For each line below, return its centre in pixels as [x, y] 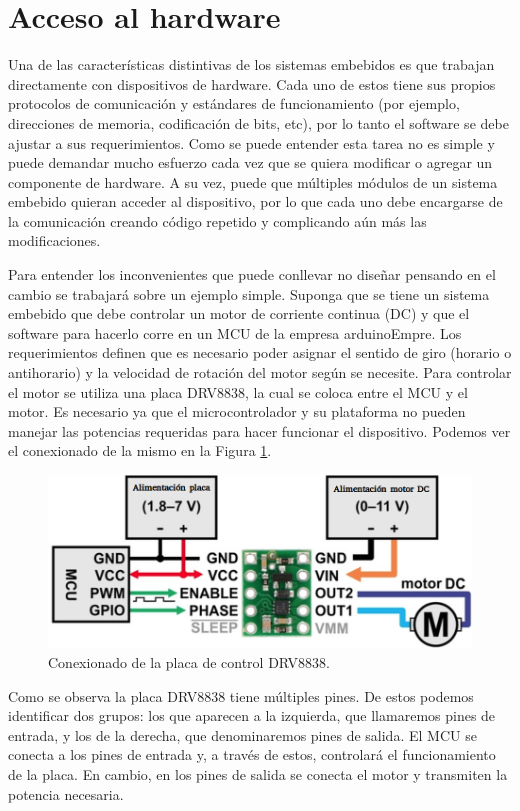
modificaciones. [54, 240]
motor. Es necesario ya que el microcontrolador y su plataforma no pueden [237, 411]
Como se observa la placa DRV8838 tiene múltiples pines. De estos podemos [241, 695]
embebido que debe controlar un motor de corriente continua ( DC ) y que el [239, 313]
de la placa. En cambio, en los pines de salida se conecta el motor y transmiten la [258, 774]
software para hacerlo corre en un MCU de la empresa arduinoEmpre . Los [235, 332]
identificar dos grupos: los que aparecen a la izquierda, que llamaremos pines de [252, 715]
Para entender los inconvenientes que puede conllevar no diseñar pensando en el [252, 274]
